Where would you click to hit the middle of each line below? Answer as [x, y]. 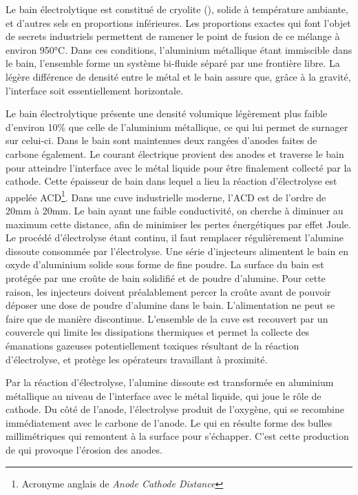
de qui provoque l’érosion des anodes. [84, 450]
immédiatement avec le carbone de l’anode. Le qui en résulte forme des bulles [169, 422]
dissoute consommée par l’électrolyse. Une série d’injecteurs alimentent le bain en [177, 251]
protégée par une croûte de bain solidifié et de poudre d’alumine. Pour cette [166, 277]
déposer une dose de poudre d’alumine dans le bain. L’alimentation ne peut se [170, 305]
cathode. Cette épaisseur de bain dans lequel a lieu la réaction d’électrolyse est [171, 181]
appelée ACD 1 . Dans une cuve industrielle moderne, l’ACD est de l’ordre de [166, 196]
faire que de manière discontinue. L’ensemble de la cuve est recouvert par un [167, 318]
